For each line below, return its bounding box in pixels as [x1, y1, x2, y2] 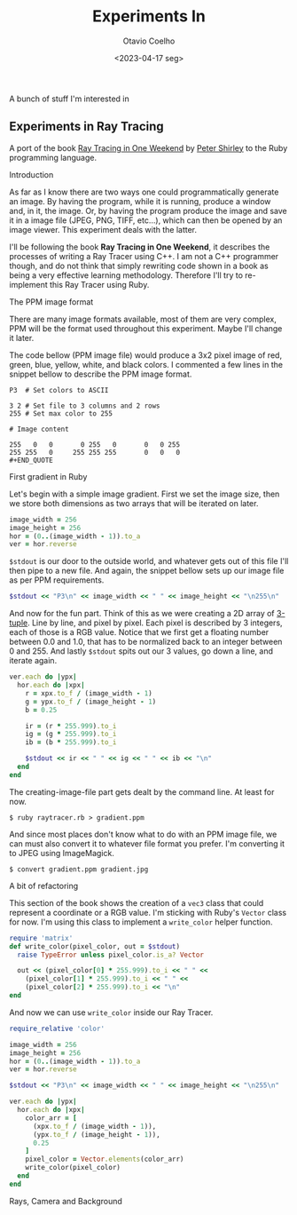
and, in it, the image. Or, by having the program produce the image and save [9, 205, 288, 216]
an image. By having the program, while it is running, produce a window [9, 195, 271, 206]
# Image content [9, 425, 69, 433]
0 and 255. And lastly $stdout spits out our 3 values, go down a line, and [9, 646, 273, 656]
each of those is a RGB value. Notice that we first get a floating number [9, 627, 270, 638]
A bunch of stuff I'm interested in [9, 93, 130, 104]
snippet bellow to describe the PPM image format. [9, 369, 192, 379]
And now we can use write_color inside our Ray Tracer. [9, 1006, 214, 1018]
